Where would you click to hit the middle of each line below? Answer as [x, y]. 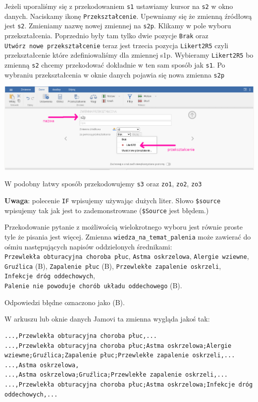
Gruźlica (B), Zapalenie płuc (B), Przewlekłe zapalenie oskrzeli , [113, 266]
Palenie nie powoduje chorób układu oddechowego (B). [93, 285]
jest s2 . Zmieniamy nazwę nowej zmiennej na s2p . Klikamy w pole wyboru [118, 26]
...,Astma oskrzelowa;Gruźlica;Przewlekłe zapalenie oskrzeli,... [116, 375]
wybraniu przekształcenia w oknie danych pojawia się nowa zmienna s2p [115, 74]
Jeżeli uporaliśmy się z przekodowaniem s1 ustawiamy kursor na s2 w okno [119, 6]
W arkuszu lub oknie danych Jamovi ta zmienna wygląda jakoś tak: [107, 319]
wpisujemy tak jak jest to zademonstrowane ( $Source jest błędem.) [107, 210]
